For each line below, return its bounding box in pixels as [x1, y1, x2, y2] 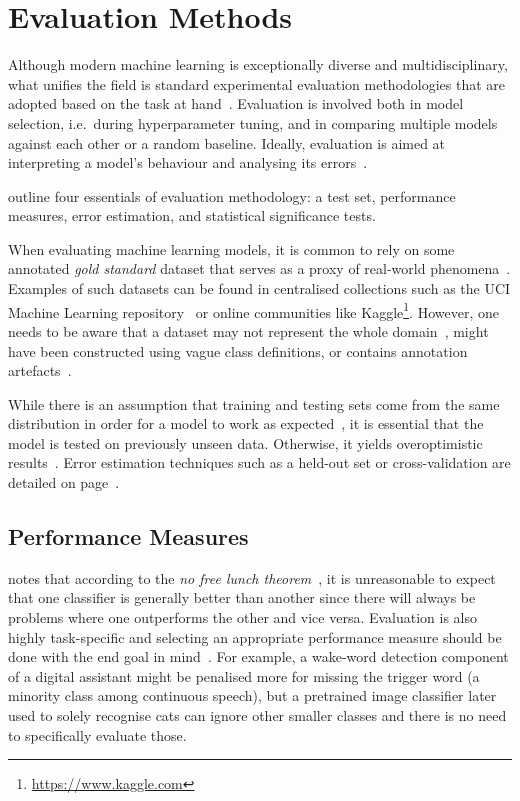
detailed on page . [8, 472, 120, 493]
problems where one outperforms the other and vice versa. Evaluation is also [8, 607, 478, 628]
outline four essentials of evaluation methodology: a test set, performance [8, 185, 456, 206]
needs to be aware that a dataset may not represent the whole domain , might [8, 320, 489, 341]
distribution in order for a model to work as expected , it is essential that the [8, 413, 484, 434]
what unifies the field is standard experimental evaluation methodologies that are [8, 73, 506, 94]
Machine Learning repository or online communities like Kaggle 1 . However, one [8, 298, 499, 322]
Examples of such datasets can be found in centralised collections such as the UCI [8, 278, 511, 299]
